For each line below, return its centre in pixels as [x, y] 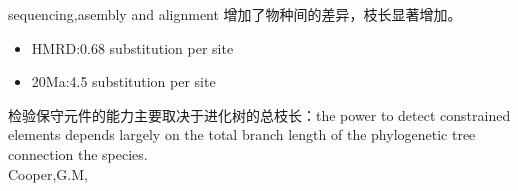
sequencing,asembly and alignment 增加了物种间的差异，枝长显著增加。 [235, 14]
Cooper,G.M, [48, 173]
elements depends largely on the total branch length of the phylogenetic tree [242, 134]
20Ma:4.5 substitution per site [123, 81]
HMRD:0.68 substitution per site [132, 47]
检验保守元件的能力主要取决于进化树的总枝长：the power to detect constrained [259, 114]
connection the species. [78, 153]
